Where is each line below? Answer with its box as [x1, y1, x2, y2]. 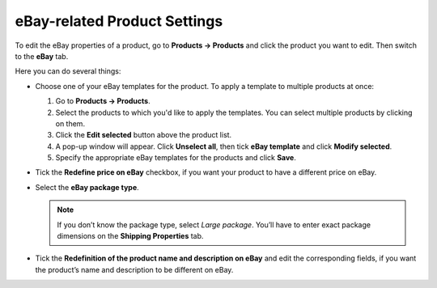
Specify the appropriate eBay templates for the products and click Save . [55, 153, 297, 163]
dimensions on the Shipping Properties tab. [57, 231, 204, 241]
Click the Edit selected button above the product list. [55, 130, 232, 140]
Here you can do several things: [15, 66, 121, 76]
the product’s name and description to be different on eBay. [35, 265, 234, 274]
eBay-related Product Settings [15, 12, 223, 30]
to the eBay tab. [15, 51, 69, 61]
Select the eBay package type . [35, 182, 139, 192]
